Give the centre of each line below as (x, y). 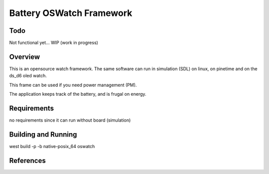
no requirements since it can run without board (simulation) (70, 120)
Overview (25, 57)
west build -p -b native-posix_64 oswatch (52, 146)
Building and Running (43, 134)
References (27, 160)
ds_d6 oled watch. (28, 76)
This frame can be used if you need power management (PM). (73, 85)
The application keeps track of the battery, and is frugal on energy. (78, 94)
